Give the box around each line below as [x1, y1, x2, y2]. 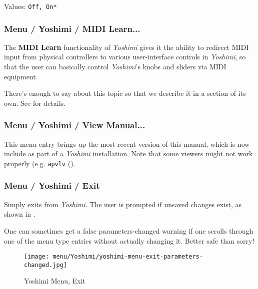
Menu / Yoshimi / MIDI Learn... [4, 22, 140, 34]
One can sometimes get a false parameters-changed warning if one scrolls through [4, 225, 253, 236]
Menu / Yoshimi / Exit [4, 179, 100, 192]
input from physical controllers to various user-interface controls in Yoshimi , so [4, 51, 246, 62]
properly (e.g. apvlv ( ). [4, 158, 75, 168]
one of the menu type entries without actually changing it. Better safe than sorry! [4, 235, 254, 246]
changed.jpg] [24, 261, 67, 269]
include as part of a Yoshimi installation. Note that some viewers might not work [4, 148, 253, 159]
